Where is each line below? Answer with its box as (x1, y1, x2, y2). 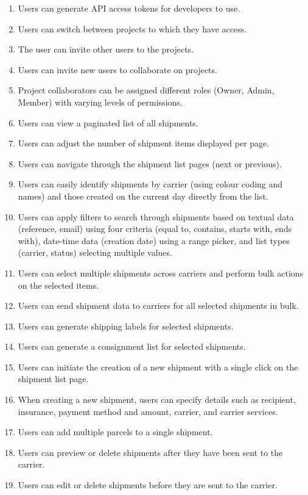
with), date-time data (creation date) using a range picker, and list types (18, 234, 290, 247)
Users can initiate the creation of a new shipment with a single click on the (18, 360, 298, 373)
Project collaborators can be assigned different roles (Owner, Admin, (18, 84, 275, 96)
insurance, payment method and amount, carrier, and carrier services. (18, 405, 278, 417)
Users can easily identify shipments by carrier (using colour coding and (18, 178, 283, 190)
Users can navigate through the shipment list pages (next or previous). (18, 157, 282, 170)
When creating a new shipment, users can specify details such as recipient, (18, 393, 296, 406)
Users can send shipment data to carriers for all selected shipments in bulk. (18, 299, 299, 312)
